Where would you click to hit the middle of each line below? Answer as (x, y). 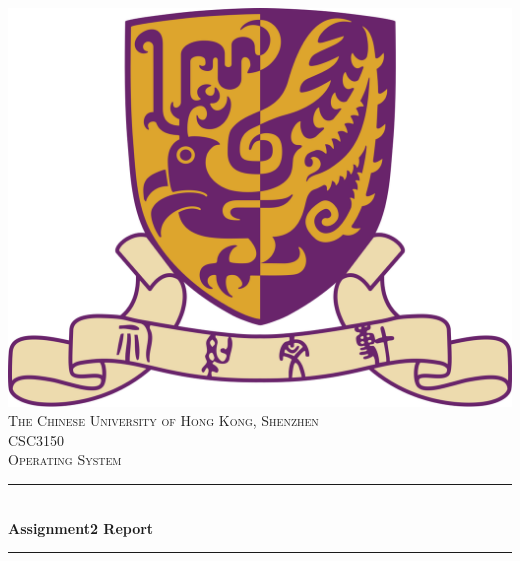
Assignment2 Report (81, 527)
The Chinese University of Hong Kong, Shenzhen (163, 420)
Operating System (65, 459)
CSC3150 (36, 439)
